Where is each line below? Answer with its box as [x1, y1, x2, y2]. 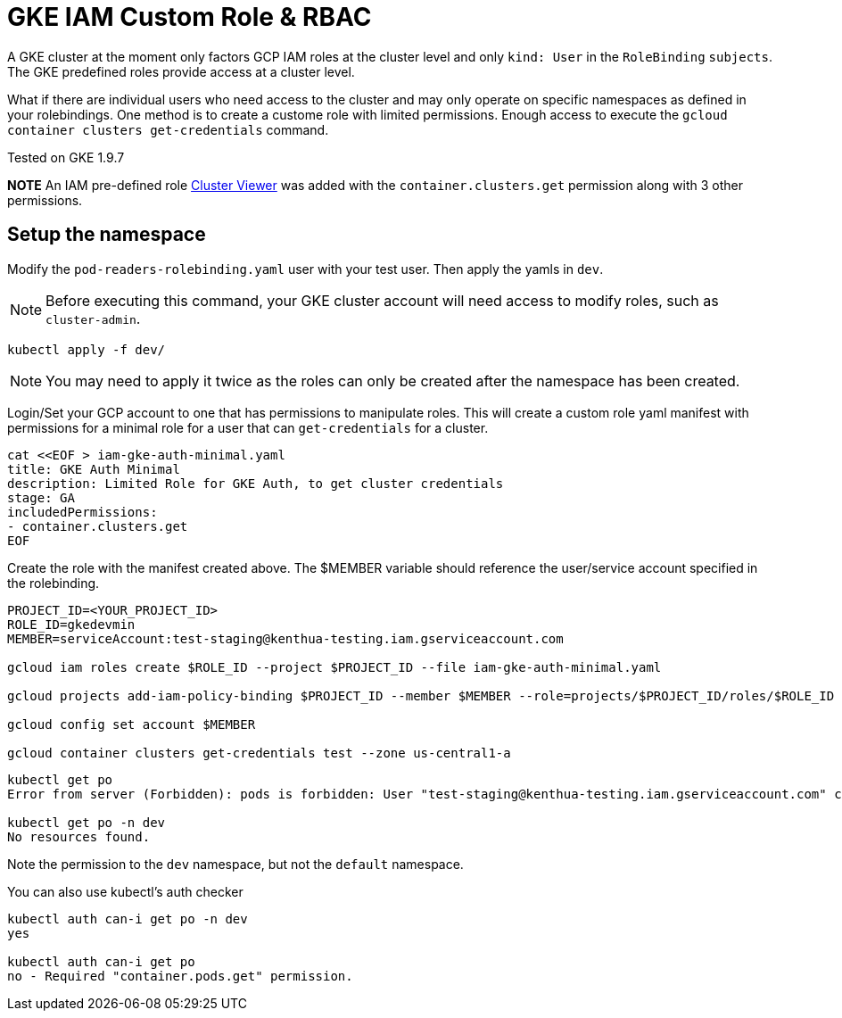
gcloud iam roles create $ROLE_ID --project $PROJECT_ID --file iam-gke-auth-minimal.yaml [7, 659, 662, 675]
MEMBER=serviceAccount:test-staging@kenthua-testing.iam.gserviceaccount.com [7, 631, 564, 646]
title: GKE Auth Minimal [7, 461, 180, 476]
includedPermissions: [7, 504, 158, 519]
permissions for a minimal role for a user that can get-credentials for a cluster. [7, 419, 489, 435]
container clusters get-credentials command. [7, 121, 329, 137]
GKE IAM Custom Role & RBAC [7, 2, 372, 32]
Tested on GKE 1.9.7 [7, 149, 125, 165]
